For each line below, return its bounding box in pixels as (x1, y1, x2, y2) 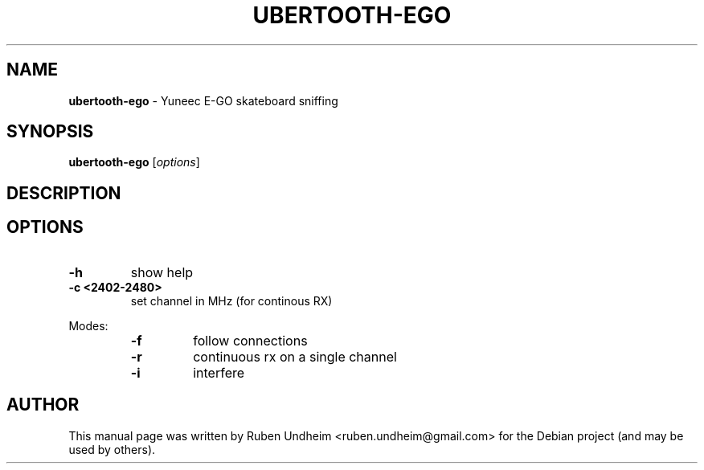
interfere (193, 364, 245, 381)
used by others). (68, 442, 156, 456)
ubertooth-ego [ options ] (68, 155, 200, 170)
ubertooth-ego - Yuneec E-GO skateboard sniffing (68, 93, 338, 108)
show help (130, 264, 194, 280)
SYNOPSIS (6, 121, 94, 142)
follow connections (193, 332, 308, 349)
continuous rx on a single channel (193, 348, 397, 365)
